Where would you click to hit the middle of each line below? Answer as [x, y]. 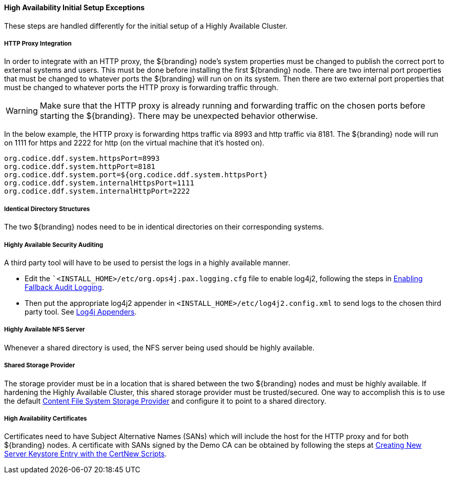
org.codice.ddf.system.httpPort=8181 [80, 167]
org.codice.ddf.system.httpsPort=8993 [82, 159]
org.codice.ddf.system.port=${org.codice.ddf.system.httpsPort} [136, 175]
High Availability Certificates [46, 418]
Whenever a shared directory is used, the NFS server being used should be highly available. [159, 347]
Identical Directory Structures [47, 209]
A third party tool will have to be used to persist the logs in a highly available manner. [147, 262]
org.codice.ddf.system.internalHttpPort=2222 [97, 191]
